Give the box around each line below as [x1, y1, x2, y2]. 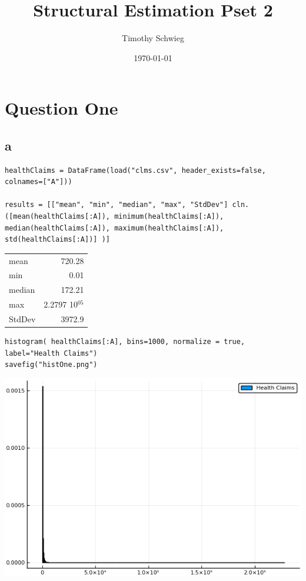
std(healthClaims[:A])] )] [5, 235, 110, 244]
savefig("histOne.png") [5, 360, 98, 369]
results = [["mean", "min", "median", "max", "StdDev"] [5, 201, 228, 209]
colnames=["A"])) [5, 178, 72, 186]
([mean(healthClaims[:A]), [5, 212, 110, 221]
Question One [5, 96, 118, 120]
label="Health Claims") [5, 349, 98, 358]
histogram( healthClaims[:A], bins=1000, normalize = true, [5, 338, 245, 346]
